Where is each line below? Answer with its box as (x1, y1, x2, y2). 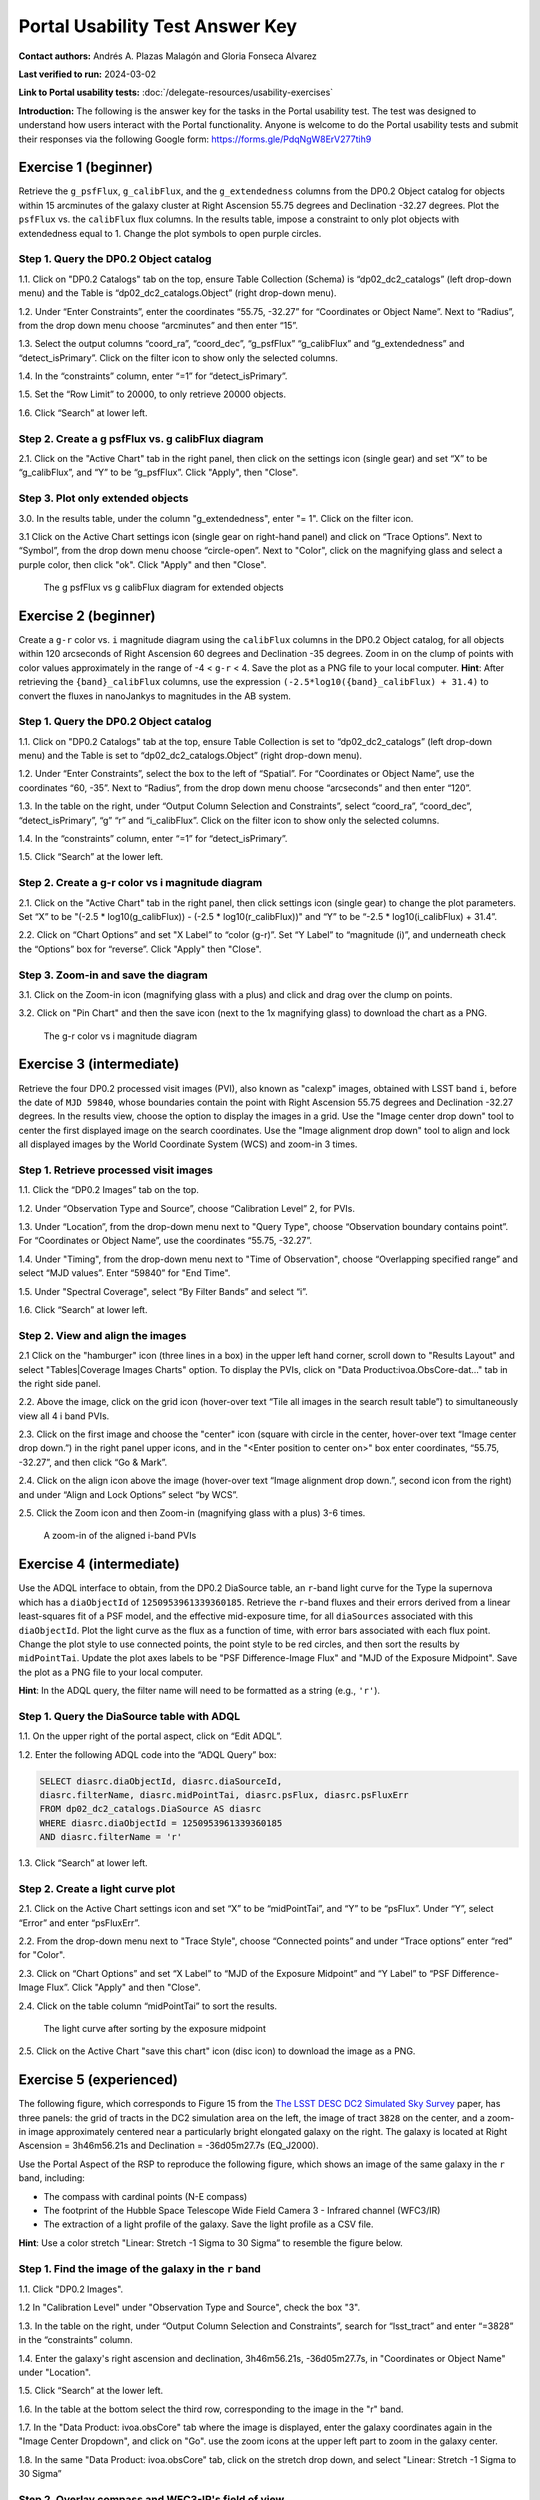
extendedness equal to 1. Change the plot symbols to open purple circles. (18, 227, 322, 239)
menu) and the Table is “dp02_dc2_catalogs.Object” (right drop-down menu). (18, 287, 337, 299)
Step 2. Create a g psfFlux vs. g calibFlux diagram (18, 431, 264, 445)
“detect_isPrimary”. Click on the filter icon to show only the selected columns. (18, 351, 339, 364)
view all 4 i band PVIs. (18, 1410, 110, 1422)
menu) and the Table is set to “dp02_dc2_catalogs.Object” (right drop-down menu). (18, 750, 363, 762)
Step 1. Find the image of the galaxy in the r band (18, 2261, 262, 2275)
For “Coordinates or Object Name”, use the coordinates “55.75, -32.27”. (18, 1235, 313, 1247)
